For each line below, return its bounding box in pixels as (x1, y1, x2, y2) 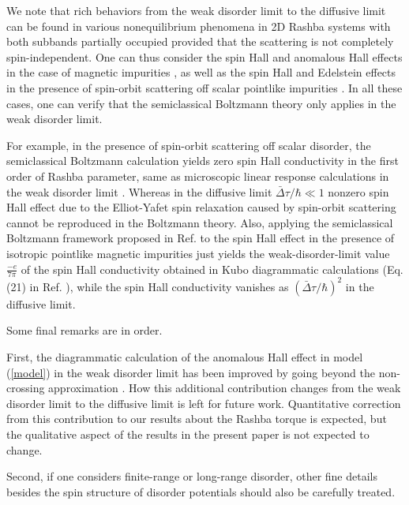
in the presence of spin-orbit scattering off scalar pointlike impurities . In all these (6, 79, 403, 95)
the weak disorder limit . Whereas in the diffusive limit (6, 183, 272, 200)
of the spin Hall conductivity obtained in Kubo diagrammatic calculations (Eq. (21, 260, 403, 277)
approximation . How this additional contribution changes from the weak (48, 380, 401, 396)
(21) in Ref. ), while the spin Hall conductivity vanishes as (6, 278, 289, 294)
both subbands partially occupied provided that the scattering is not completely (6, 33, 394, 50)
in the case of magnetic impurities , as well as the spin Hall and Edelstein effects (6, 64, 396, 80)
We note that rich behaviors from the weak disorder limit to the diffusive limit (6, 2, 386, 18)
